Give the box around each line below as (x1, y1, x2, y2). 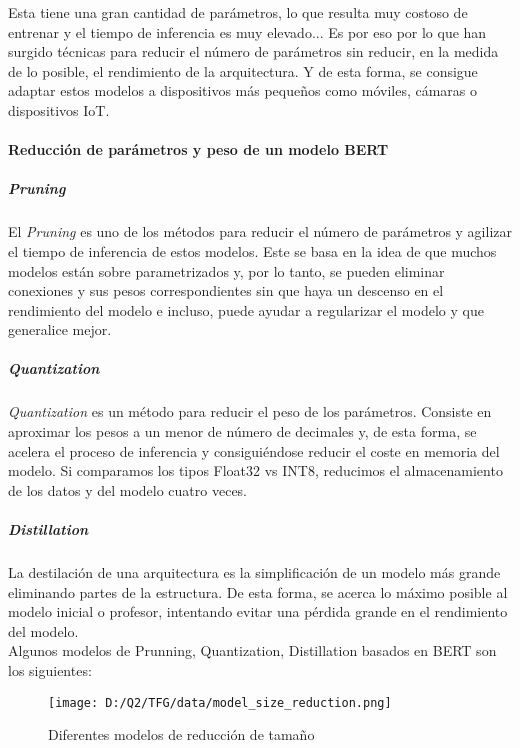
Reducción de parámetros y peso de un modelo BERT (8, 139, 389, 160)
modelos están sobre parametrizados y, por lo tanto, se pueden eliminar (8, 260, 445, 281)
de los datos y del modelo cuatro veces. (8, 479, 248, 500)
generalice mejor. (8, 319, 112, 340)
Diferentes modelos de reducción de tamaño (48, 724, 315, 745)
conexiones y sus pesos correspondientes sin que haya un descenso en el (8, 280, 444, 301)
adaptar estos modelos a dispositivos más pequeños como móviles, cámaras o (8, 80, 477, 101)
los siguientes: (8, 659, 92, 680)
